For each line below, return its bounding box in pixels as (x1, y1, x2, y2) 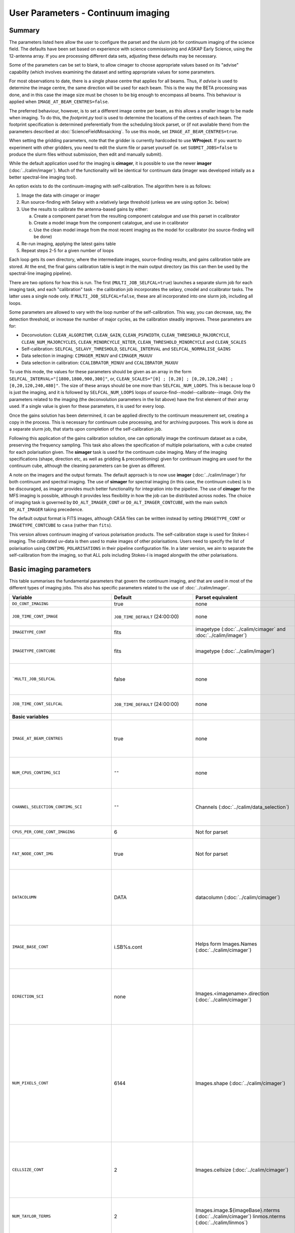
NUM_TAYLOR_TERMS (12, 1214, 51, 1219)
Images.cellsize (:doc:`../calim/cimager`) (195, 1166, 289, 1173)
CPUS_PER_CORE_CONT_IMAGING (12, 829, 75, 834)
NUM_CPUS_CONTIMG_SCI (12, 770, 61, 775)
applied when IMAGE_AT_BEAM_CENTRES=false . (9, 99, 109, 105)
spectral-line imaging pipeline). (9, 270, 72, 276)
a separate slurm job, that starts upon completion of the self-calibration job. (9, 426, 162, 432)
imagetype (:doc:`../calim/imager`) (195, 648, 275, 654)
